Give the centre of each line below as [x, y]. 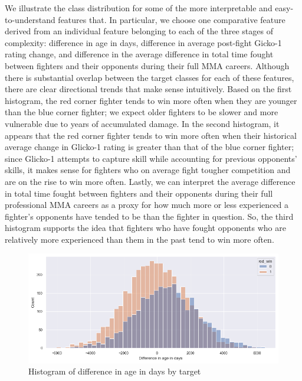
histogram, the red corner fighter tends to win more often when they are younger [151, 100]
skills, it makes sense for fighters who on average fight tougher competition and [148, 170]
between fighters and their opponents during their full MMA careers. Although [147, 65]
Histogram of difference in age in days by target [115, 371]
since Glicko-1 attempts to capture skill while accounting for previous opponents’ [151, 158]
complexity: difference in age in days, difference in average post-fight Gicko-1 [143, 42]
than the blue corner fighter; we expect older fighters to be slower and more [142, 112]
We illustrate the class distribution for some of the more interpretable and [139, 8]
